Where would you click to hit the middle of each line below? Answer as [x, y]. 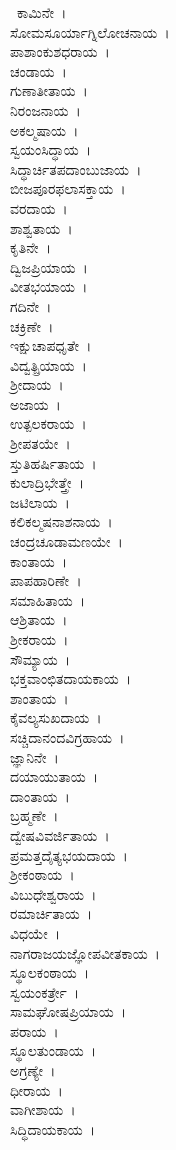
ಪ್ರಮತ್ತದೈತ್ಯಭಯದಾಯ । [69, 854]
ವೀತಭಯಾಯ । [49, 286]
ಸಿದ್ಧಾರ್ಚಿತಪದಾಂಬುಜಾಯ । [76, 168]
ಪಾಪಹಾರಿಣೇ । [46, 580]
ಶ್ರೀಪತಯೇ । [40, 443]
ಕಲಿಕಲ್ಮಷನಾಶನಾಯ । [61, 521]
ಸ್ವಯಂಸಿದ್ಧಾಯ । [51, 149]
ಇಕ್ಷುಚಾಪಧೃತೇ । [51, 345]
